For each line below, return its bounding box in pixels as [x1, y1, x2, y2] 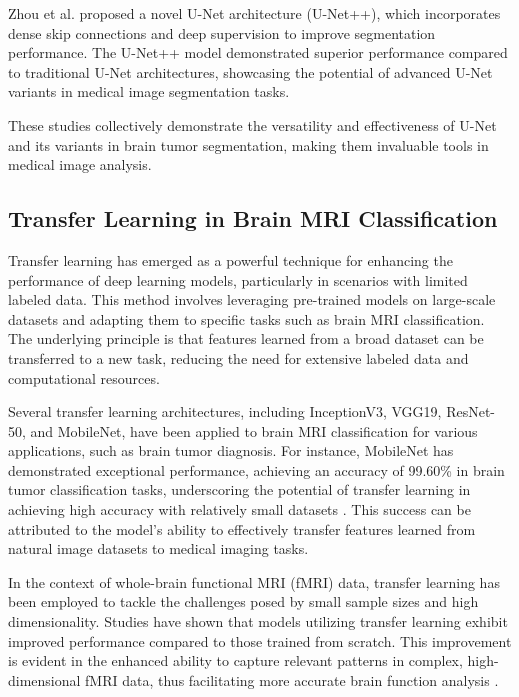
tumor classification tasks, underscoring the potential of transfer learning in [8, 479, 471, 500]
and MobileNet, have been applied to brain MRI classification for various [30, 420, 478, 441]
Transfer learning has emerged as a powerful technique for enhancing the [8, 249, 453, 270]
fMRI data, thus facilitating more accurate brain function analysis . [85, 669, 499, 690]
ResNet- [446, 401, 495, 422]
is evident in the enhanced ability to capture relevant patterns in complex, [8, 650, 463, 671]
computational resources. [8, 367, 160, 388]
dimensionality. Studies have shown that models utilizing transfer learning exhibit [8, 611, 508, 632]
